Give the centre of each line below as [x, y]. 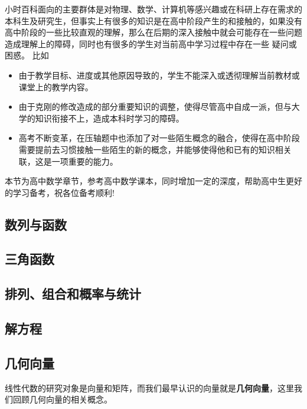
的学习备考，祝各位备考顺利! [60, 192]
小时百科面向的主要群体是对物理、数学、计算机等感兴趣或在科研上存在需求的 [153, 9]
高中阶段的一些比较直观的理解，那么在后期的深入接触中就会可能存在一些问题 [153, 32]
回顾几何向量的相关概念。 [62, 399]
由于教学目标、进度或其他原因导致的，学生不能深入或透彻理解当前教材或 [159, 75]
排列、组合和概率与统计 [73, 294]
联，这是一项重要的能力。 [68, 161]
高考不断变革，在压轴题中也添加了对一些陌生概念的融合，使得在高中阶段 [159, 138]
